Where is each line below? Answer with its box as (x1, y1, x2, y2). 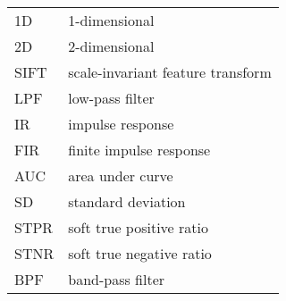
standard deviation (68, 191, 186, 212)
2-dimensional (68, 36, 155, 56)
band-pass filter (68, 269, 165, 289)
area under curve (68, 165, 173, 186)
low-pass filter (68, 88, 155, 108)
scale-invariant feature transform (68, 62, 272, 82)
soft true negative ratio (68, 243, 212, 263)
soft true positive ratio (68, 217, 208, 238)
